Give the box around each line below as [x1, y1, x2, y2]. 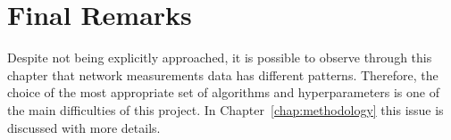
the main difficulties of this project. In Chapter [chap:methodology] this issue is [7, 100, 444, 119]
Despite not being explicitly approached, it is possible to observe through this [7, 48, 432, 67]
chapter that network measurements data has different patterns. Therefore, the [7, 65, 438, 84]
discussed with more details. [7, 118, 161, 136]
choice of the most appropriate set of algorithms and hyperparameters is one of [7, 83, 439, 102]
